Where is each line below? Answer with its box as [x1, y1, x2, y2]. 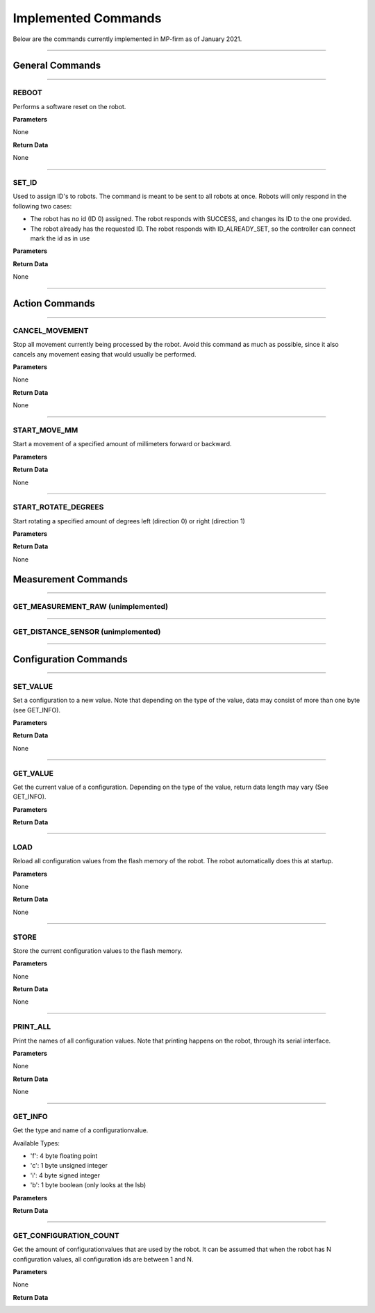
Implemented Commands [12, 10, 162, 26]
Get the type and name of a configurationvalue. [12, 1126, 149, 1134]
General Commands [12, 60, 101, 72]
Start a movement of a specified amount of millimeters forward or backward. [12, 440, 232, 448]
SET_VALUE [12, 681, 53, 691]
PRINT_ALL [12, 1022, 51, 1031]
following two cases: [12, 202, 72, 210]
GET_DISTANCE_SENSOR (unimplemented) [12, 627, 161, 637]
